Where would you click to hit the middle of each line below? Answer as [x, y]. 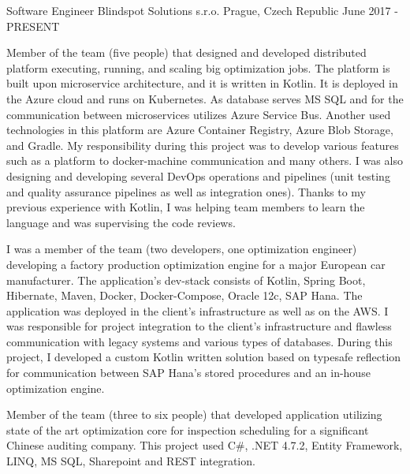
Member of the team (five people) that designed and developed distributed [186, 52]
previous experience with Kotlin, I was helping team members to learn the [186, 207]
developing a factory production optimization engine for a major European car [196, 264]
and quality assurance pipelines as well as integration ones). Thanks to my [186, 191]
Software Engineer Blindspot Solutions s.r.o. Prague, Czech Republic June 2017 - [202, 10]
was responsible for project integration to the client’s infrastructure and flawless [199, 326]
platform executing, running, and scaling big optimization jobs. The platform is [198, 67]
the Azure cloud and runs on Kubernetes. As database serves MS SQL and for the [205, 98]
